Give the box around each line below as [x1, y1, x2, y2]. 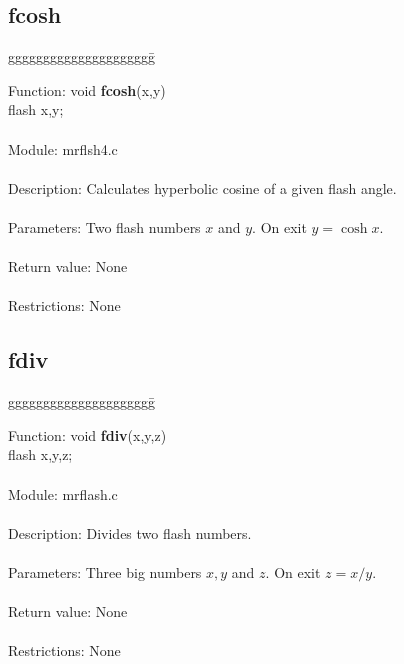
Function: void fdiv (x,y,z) [8, 424, 167, 445]
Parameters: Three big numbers [8, 561, 202, 582]
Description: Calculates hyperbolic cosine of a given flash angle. [8, 177, 397, 198]
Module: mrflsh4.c [8, 138, 118, 159]
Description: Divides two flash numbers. [8, 522, 252, 543]
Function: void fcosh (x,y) [8, 79, 166, 100]
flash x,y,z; [8, 444, 73, 465]
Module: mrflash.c [8, 483, 118, 504]
